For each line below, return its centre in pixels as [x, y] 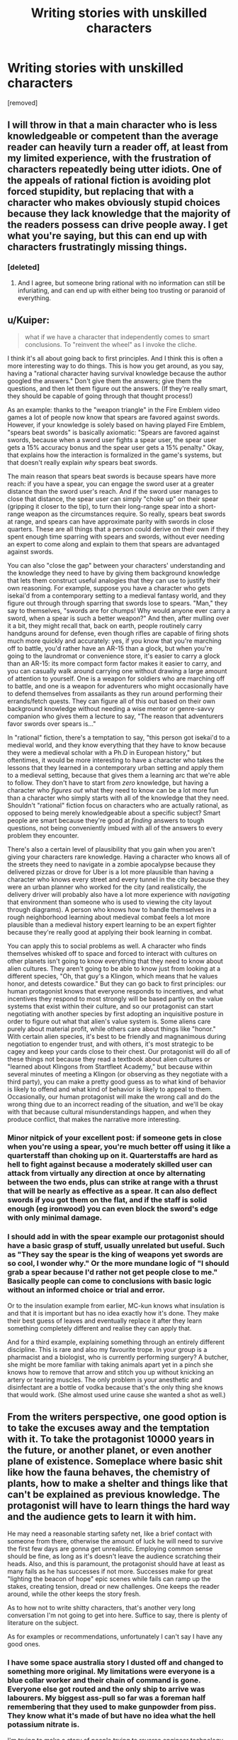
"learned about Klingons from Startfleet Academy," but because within [110, 1067]
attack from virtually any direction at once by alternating [106, 1174]
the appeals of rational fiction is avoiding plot [109, 181]
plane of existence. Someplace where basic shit [115, 1461]
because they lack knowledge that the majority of [119, 214]
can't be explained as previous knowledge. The [114, 1495]
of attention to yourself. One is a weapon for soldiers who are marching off [116, 678]
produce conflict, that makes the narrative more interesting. [94, 1120]
